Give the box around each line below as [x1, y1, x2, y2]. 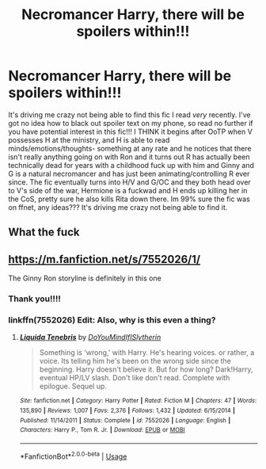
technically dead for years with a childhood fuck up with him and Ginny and [8, 160, 255, 170]
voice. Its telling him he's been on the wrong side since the [39, 357, 232, 366]
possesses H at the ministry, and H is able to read [8, 135, 170, 144]
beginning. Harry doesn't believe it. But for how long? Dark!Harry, [39, 364, 253, 374]
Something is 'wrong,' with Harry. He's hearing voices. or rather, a [39, 348, 255, 357]
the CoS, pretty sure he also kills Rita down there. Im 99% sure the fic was [8, 194, 251, 204]
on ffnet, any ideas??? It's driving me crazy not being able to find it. [8, 202, 228, 212]
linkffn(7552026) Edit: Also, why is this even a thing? [8, 315, 216, 326]
